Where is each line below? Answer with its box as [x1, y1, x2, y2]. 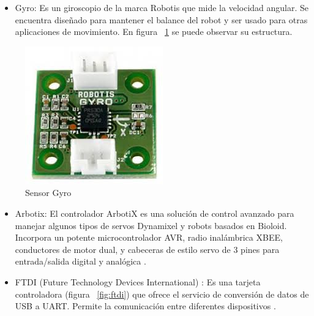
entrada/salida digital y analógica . [15, 255, 146, 268]
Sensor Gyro [25, 186, 72, 199]
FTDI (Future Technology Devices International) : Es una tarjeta [15, 275, 261, 288]
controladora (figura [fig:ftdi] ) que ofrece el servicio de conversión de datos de [15, 287, 309, 300]
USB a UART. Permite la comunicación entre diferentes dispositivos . [15, 299, 276, 312]
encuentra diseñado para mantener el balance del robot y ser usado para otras [15, 13, 308, 26]
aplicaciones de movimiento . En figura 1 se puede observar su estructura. [15, 25, 293, 38]
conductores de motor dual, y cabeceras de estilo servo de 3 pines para [15, 243, 280, 255]
